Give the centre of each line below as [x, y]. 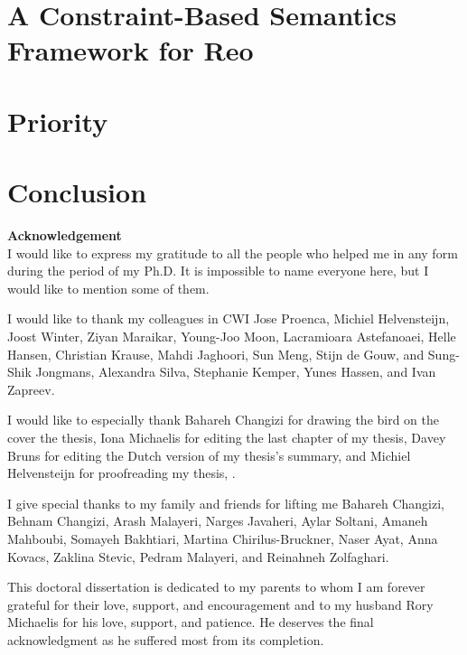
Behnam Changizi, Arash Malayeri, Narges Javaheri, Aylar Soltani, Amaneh [218, 521]
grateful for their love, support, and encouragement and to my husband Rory [220, 604]
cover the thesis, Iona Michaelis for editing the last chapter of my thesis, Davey [227, 437]
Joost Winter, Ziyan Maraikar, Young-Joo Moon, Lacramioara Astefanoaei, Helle [232, 337]
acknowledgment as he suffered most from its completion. [166, 639]
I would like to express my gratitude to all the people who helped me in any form [233, 253]
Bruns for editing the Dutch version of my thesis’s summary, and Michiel [209, 455]
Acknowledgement [65, 235]
